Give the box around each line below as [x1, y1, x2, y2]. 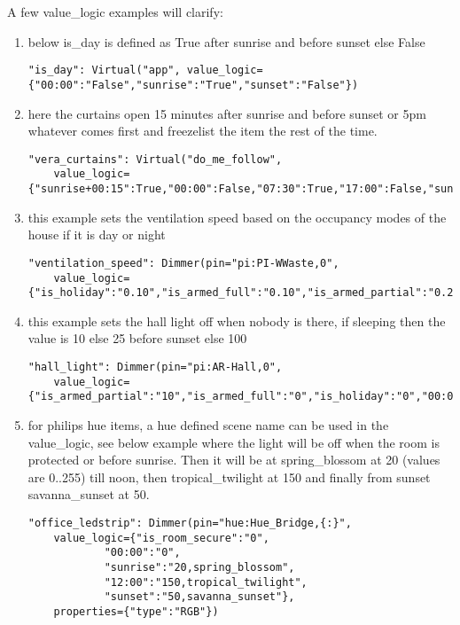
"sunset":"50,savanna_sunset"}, [104, 590, 295, 604]
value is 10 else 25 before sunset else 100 [27, 329, 247, 348]
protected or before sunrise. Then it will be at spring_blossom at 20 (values [27, 450, 441, 469]
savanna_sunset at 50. [27, 485, 150, 504]
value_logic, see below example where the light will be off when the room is [27, 433, 440, 451]
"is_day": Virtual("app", [27, 64, 181, 77]
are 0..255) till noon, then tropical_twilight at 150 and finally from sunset [27, 467, 431, 486]
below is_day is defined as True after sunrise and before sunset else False [27, 32, 425, 51]
